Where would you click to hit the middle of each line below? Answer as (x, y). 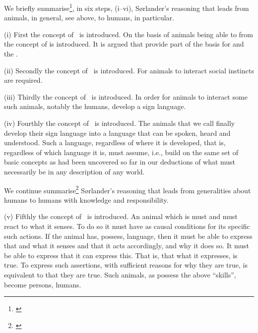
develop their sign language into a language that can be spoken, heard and (117, 133)
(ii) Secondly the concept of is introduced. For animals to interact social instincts (129, 70)
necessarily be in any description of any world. (74, 171)
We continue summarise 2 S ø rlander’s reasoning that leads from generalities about (128, 189)
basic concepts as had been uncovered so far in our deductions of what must (120, 162)
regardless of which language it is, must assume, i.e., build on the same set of (121, 152)
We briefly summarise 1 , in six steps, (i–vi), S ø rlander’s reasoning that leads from (127, 7)
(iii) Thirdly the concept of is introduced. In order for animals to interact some (126, 96)
